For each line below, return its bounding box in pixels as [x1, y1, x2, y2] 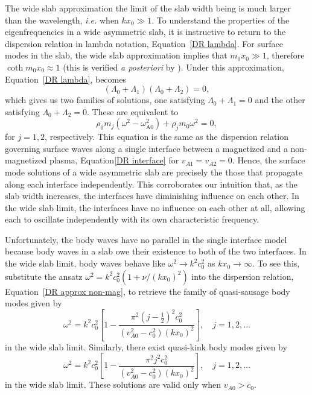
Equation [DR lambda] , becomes [5, 72, 126, 85]
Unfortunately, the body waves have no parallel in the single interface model [5, 233, 287, 245]
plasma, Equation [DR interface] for [49, 154, 179, 166]
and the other [255, 93, 305, 106]
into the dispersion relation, [191, 270, 294, 282]
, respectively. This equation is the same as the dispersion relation [45, 130, 289, 143]
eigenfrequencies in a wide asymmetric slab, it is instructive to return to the [5, 25, 286, 38]
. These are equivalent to [86, 105, 179, 118]
